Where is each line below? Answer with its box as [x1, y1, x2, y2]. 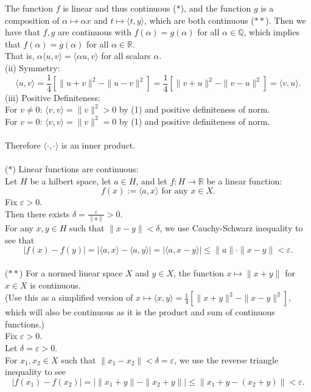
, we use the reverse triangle [174, 353, 279, 366]
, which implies [243, 26, 299, 38]
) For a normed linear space [19, 267, 123, 279]
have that [5, 26, 40, 38]
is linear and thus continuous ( [63, 2, 176, 14]
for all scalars [101, 49, 151, 62]
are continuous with [58, 26, 131, 38]
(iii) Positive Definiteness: [5, 91, 100, 103]
